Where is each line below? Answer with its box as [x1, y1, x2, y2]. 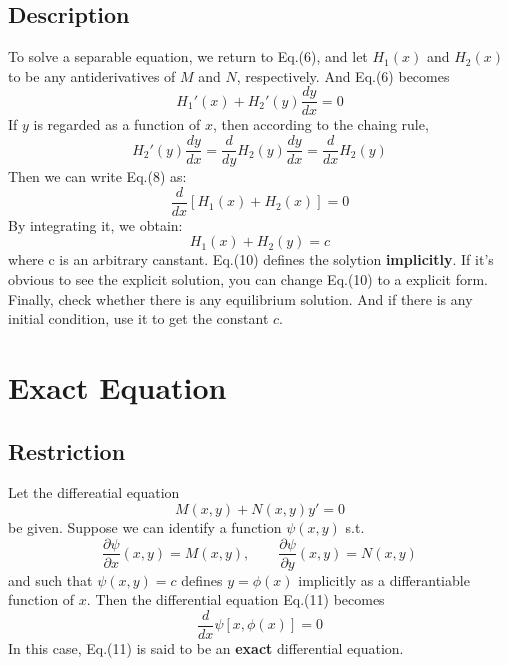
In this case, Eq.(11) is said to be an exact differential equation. [8, 637, 404, 658]
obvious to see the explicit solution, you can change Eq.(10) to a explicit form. [8, 268, 488, 289]
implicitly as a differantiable [298, 569, 470, 590]
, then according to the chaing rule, [212, 114, 429, 135]
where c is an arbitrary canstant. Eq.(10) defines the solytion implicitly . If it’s [8, 249, 494, 270]
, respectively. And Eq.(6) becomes [236, 65, 450, 86]
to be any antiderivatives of [8, 65, 176, 86]
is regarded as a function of [33, 114, 201, 135]
